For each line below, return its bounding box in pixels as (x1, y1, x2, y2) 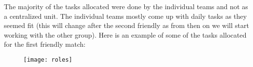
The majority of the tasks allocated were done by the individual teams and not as (4, 1, 248, 11)
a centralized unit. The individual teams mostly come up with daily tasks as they (4, 11, 247, 21)
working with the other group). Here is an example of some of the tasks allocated (4, 29, 247, 40)
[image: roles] (23, 56, 73, 63)
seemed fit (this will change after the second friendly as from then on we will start (4, 20, 249, 30)
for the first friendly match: (4, 39, 86, 49)
